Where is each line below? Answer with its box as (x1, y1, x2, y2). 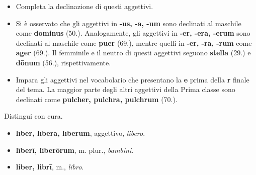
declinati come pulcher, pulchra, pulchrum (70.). (16, 94, 178, 104)
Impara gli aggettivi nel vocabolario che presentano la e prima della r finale (16, 74, 249, 84)
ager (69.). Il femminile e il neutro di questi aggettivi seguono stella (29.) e (16, 47, 251, 58)
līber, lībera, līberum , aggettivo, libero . (16, 127, 145, 138)
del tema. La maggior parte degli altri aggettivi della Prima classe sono (16, 84, 235, 95)
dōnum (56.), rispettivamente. (16, 57, 111, 67)
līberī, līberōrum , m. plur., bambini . (16, 144, 134, 155)
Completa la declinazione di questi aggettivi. (16, 1, 153, 11)
